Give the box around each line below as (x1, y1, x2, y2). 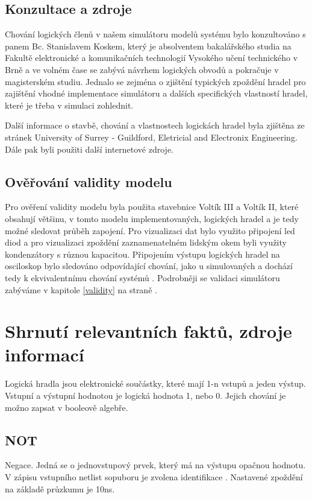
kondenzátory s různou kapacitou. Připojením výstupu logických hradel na (5, 247, 280, 260)
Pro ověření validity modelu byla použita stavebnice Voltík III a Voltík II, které (5, 200, 299, 213)
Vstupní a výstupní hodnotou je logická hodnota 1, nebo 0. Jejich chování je (5, 389, 286, 401)
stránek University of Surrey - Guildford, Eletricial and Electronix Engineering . (5, 130, 298, 143)
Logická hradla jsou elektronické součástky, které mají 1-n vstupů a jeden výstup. (5, 377, 306, 390)
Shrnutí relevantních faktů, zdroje (5, 319, 292, 343)
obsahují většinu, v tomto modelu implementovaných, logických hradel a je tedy (5, 212, 299, 224)
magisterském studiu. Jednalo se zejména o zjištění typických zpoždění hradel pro (5, 75, 306, 87)
